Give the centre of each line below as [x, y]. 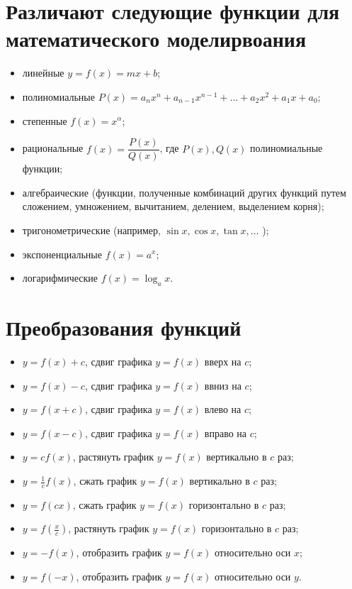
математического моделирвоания [156, 39]
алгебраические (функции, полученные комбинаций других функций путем [184, 192]
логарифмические [60, 278]
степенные [45, 120]
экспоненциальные [62, 254]
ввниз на [223, 385]
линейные [43, 73]
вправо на [226, 433]
